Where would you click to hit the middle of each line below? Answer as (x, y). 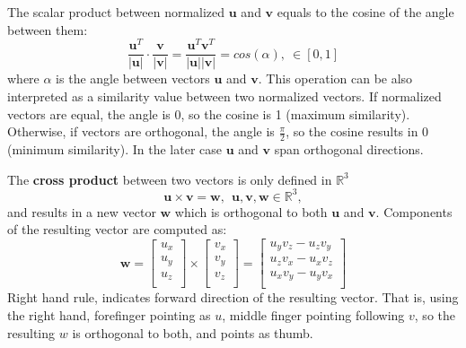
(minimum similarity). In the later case (114, 148)
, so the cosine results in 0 (357, 131)
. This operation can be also (335, 78)
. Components (414, 211)
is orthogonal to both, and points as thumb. (193, 332)
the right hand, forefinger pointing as (109, 314)
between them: (48, 29)
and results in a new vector (82, 211)
